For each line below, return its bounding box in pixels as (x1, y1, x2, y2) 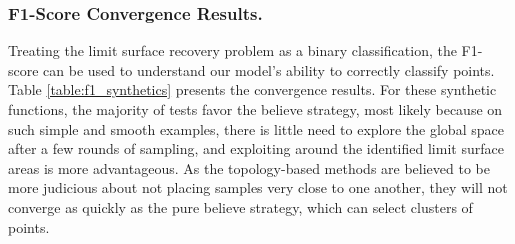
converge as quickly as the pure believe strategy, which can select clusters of (8, 196, 473, 217)
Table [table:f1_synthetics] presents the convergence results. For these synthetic (8, 79, 497, 100)
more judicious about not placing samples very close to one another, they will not (8, 177, 508, 198)
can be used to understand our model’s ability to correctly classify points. (43, 59, 495, 80)
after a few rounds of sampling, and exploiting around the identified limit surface (8, 138, 504, 159)
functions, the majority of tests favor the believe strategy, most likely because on (8, 99, 503, 119)
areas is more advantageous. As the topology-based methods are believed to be (8, 157, 490, 178)
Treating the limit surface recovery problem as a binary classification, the (8, 40, 457, 61)
